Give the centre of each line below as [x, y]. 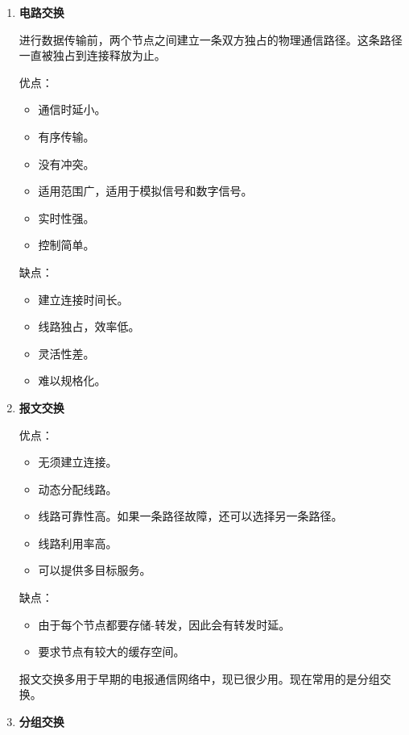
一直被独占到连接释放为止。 [92, 55]
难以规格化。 [72, 380]
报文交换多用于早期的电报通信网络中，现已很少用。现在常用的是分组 [199, 678]
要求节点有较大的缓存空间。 [112, 651]
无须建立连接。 [78, 462]
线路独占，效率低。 [89, 326]
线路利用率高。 [78, 543]
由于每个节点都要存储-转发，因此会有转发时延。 [164, 624]
